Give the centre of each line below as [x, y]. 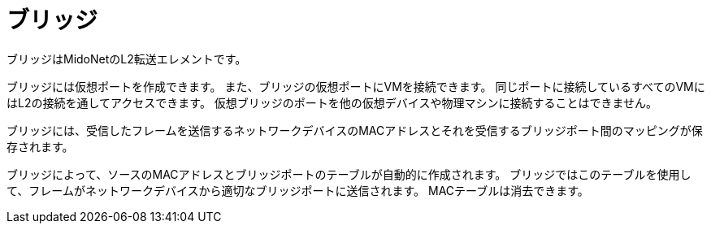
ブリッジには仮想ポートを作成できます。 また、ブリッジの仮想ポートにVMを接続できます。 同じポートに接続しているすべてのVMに [356, 86]
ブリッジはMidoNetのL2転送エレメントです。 [127, 59]
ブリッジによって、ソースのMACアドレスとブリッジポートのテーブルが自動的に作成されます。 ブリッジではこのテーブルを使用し [349, 174]
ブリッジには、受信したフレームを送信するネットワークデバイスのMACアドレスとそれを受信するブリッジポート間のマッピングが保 [355, 130]
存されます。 [40, 146]
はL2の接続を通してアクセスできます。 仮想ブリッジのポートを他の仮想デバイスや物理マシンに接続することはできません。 [332, 102]
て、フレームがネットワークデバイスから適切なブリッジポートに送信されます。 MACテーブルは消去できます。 [298, 190]
